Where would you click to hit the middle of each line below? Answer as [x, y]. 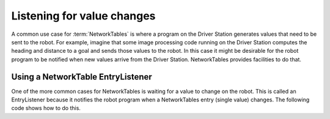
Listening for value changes [83, 16]
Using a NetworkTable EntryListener [82, 77]
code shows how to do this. [46, 108]
